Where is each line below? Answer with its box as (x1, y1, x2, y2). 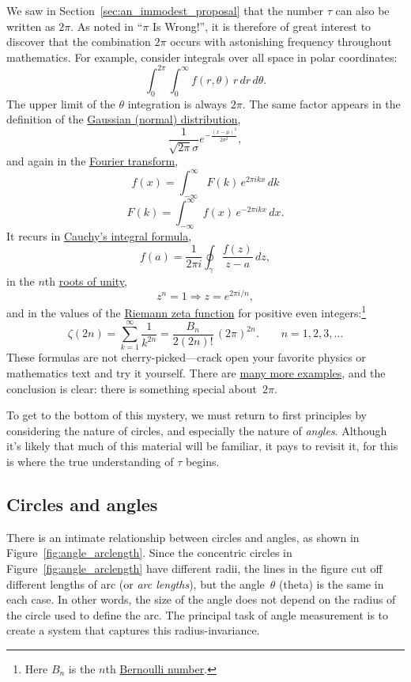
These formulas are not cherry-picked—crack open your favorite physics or (6, 349, 366, 366)
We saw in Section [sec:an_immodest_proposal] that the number (6, 2, 323, 18)
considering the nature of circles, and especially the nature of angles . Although (6, 422, 387, 438)
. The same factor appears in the (242, 95, 401, 112)
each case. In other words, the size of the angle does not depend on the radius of (6, 591, 396, 608)
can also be (335, 2, 390, 18)
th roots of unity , (44, 273, 127, 290)
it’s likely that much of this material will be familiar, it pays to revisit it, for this (6, 438, 398, 454)
